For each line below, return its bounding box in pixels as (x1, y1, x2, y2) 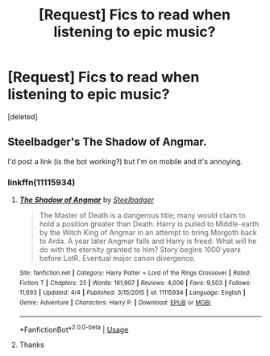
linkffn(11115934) (7, 176, 76, 188)
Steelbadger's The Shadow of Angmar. (7, 135, 207, 149)
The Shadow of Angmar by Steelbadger (19, 195, 155, 205)
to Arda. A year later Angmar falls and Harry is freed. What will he (39, 236, 257, 246)
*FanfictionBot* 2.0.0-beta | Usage (19, 323, 129, 334)
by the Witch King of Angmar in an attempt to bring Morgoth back (39, 228, 257, 238)
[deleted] (7, 111, 38, 122)
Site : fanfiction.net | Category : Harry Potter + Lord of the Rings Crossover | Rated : (19, 269, 251, 277)
